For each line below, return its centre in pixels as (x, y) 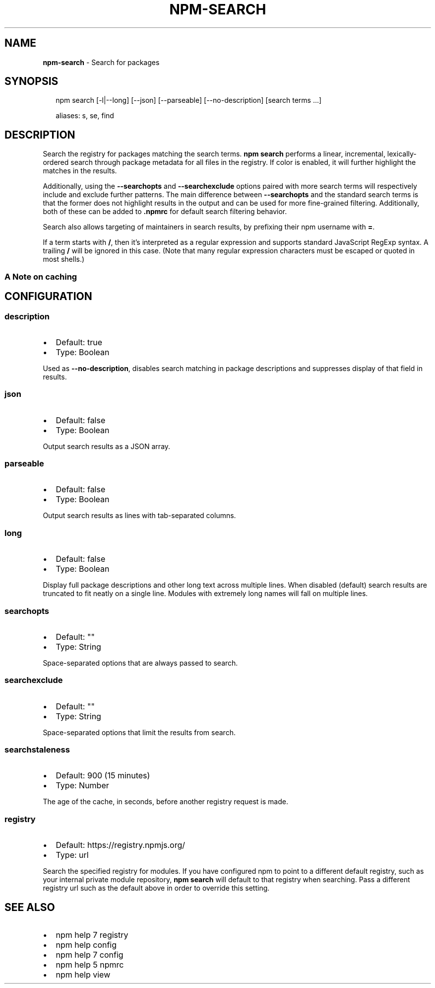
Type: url (72, 855)
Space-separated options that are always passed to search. (140, 663)
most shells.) (64, 259)
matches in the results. (80, 171)
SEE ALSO (30, 907)
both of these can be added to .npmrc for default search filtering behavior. (165, 212)
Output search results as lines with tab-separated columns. (139, 516)
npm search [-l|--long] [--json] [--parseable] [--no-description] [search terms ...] (189, 100)
